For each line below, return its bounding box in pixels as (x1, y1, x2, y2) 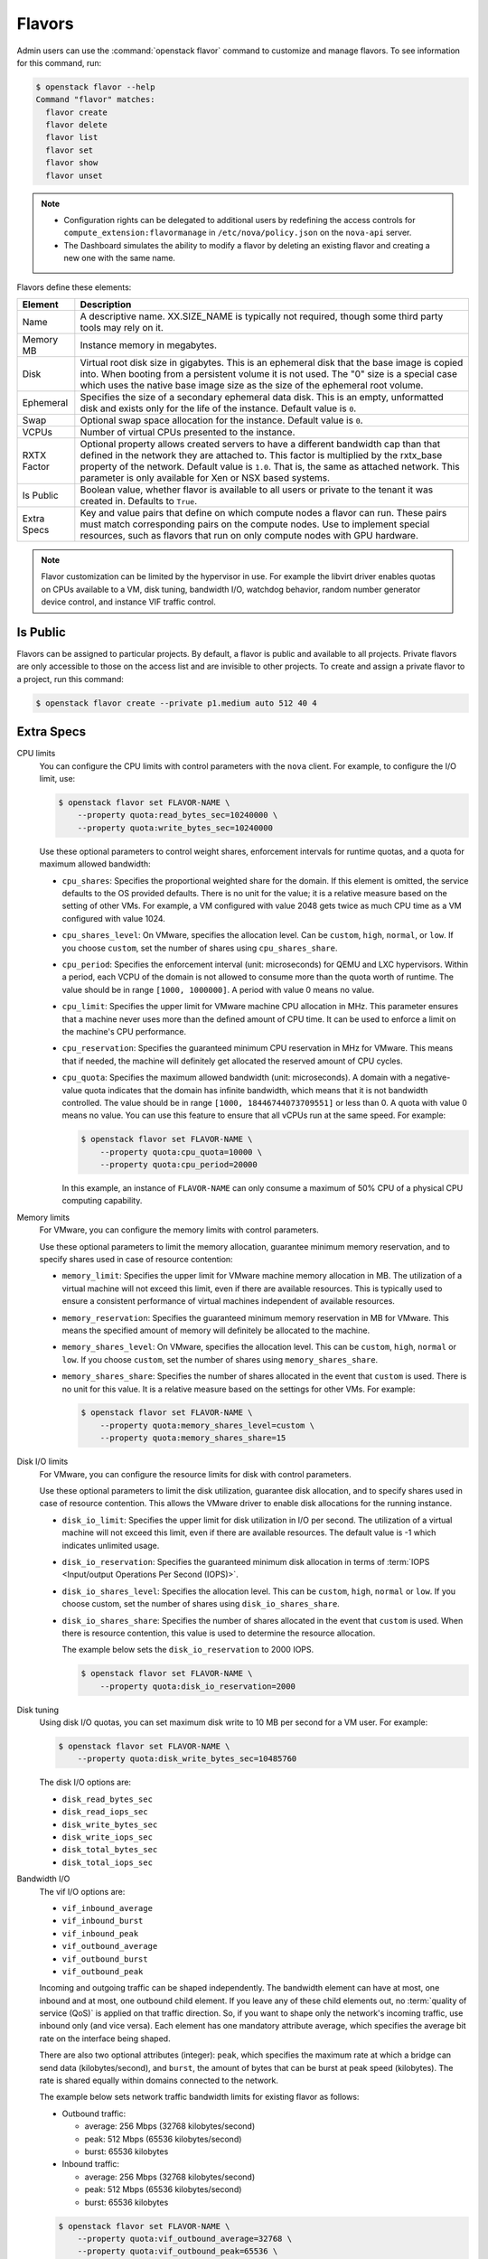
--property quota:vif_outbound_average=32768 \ (77, 2233, 293, 2244)
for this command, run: (16, 57, 102, 68)
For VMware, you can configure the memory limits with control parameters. (39, 1224, 320, 1235)
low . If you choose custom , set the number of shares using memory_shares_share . (61, 1354, 379, 1364)
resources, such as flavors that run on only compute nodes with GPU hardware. (80, 529, 419, 541)
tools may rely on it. (80, 321, 164, 333)
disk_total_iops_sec (61, 1857, 154, 1868)
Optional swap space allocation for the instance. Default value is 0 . (80, 414, 363, 426)
